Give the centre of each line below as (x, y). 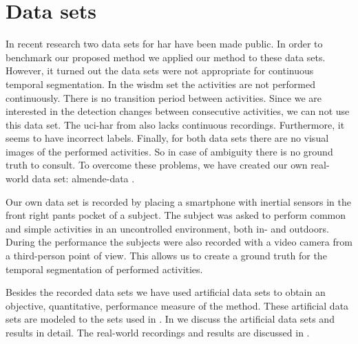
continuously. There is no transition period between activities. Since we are (164, 97)
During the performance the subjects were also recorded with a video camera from (179, 242)
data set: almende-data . (83, 179)
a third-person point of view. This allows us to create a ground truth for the (166, 256)
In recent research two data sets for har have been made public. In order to (164, 44)
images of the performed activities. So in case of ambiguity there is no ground (169, 151)
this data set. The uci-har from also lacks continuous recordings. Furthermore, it (175, 124)
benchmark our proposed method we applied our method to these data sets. (166, 57)
